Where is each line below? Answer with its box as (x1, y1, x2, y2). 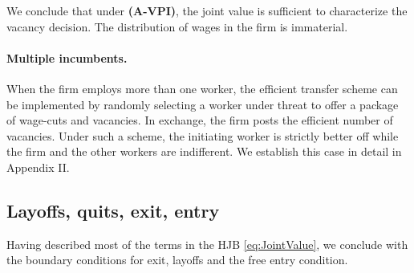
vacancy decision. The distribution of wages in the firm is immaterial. (6, 18, 348, 35)
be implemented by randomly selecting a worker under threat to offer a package (6, 96, 399, 112)
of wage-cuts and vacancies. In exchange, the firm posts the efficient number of (6, 112, 393, 128)
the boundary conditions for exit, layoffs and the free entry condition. (6, 251, 348, 268)
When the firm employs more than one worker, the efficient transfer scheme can (6, 79, 398, 96)
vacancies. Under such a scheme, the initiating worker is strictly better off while (6, 127, 399, 144)
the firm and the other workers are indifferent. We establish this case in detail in (6, 143, 402, 160)
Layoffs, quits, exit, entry (6, 198, 220, 222)
